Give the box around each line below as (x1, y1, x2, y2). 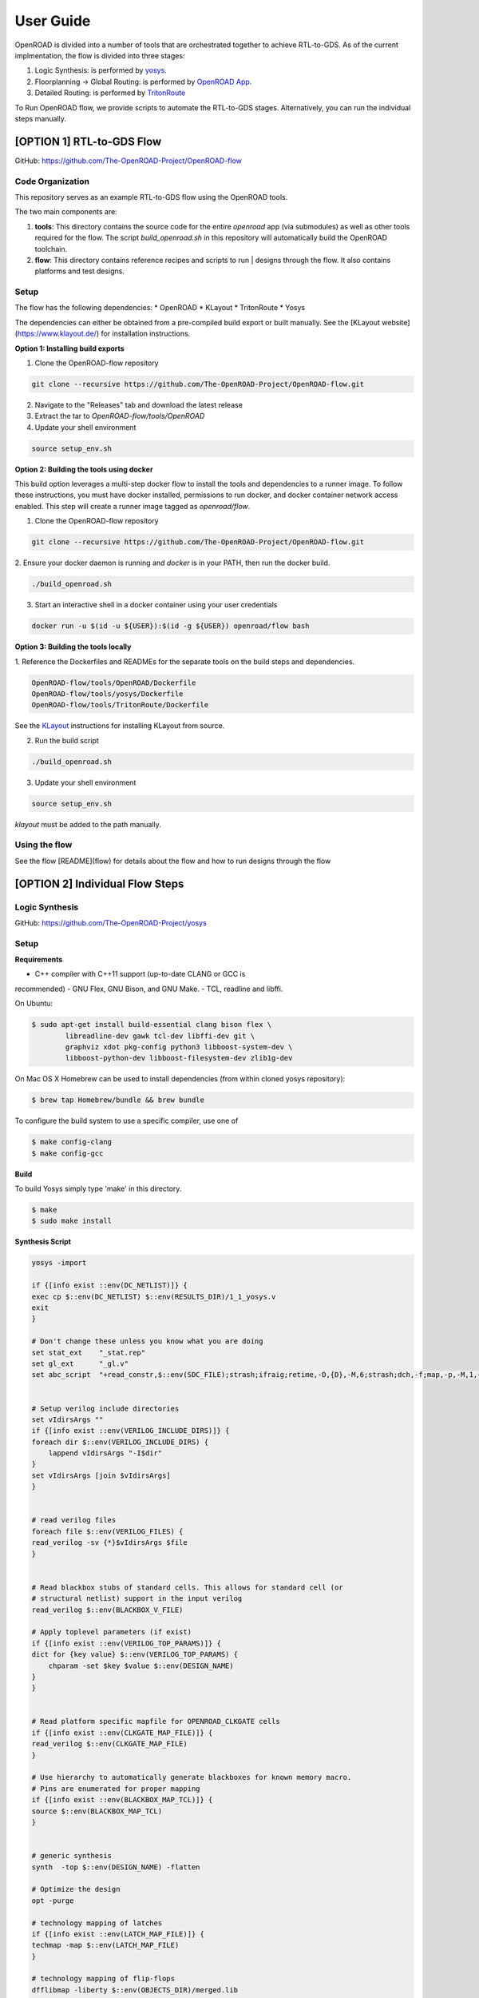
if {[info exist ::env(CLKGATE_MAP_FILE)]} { (31, 1728, 213, 1737)
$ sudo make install (31, 1216, 112, 1226)
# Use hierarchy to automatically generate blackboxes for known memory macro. (31, 1773, 352, 1782)
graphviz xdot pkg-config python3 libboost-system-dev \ (65, 1043, 293, 1052)
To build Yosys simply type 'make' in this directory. (14, 1184, 182, 1194)
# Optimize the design (31, 1885, 121, 1894)
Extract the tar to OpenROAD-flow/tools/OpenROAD (34, 412, 205, 421)
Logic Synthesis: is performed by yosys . (34, 66, 167, 75)
